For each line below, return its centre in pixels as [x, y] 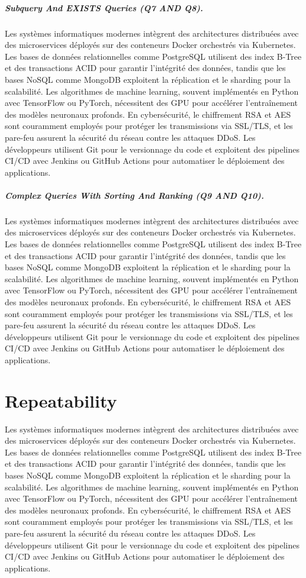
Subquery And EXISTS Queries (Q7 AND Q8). [104, 7]
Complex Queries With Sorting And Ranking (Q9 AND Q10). [134, 195]
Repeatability [61, 400]
